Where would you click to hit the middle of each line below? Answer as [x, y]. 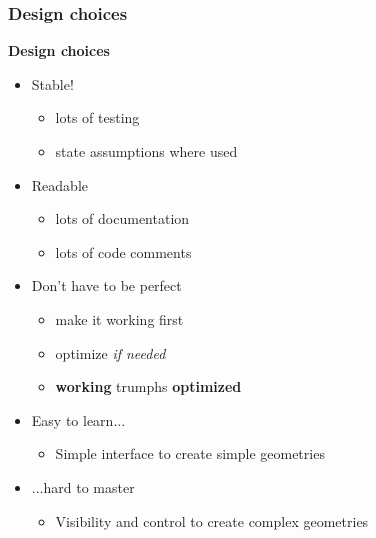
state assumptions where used [146, 151]
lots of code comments [123, 251]
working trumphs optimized [148, 386]
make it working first [119, 318]
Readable [59, 184]
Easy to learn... [78, 419]
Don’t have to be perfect [106, 285]
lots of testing [97, 117]
